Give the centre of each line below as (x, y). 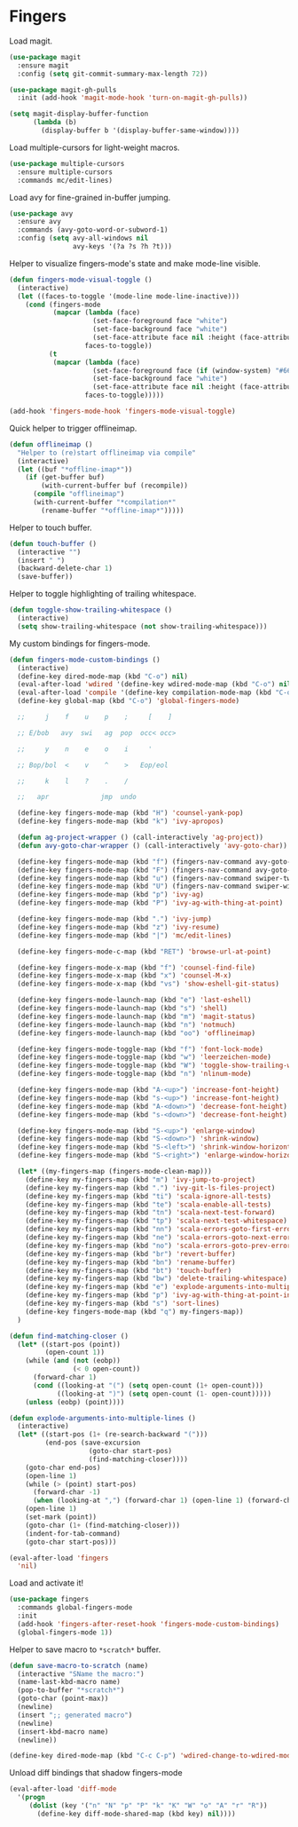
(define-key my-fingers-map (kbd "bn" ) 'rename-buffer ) (131, 1262)
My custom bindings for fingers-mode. (80, 643)
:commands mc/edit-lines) (65, 180)
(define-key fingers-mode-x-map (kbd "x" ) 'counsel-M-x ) (125, 976)
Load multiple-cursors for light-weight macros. (94, 147)
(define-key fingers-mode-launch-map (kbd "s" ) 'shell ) (122, 1008)
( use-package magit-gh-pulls (63, 90)
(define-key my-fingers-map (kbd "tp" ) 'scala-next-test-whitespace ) (157, 1221)
